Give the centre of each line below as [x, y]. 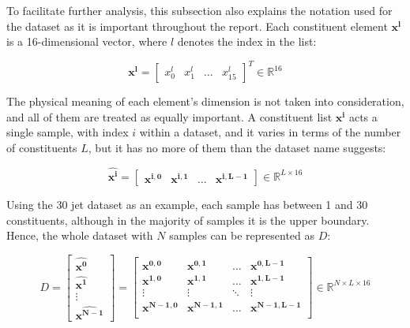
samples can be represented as [242, 235]
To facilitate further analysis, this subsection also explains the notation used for [199, 10]
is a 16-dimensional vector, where [87, 41]
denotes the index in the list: [247, 41]
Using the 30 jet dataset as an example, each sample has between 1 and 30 [187, 204]
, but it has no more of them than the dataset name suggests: [237, 148]
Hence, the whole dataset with [80, 235]
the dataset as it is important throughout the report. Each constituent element [197, 26]
